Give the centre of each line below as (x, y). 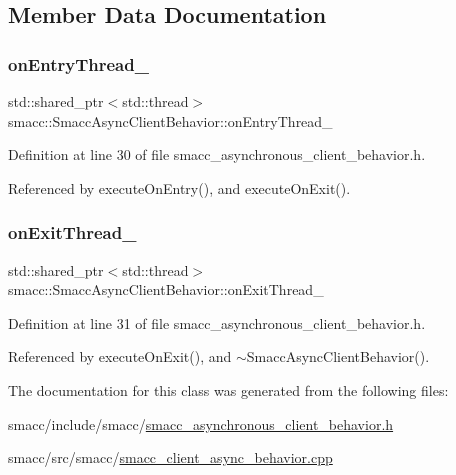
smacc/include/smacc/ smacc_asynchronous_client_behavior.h (201, 423)
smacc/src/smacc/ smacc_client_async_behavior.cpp (170, 457)
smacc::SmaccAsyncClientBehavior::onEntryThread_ (170, 120)
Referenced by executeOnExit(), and (120, 356)
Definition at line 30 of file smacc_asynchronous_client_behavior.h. (217, 154)
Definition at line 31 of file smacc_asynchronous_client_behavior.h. (217, 322)
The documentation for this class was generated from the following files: (228, 389)
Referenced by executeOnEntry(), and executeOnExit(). (179, 187)
